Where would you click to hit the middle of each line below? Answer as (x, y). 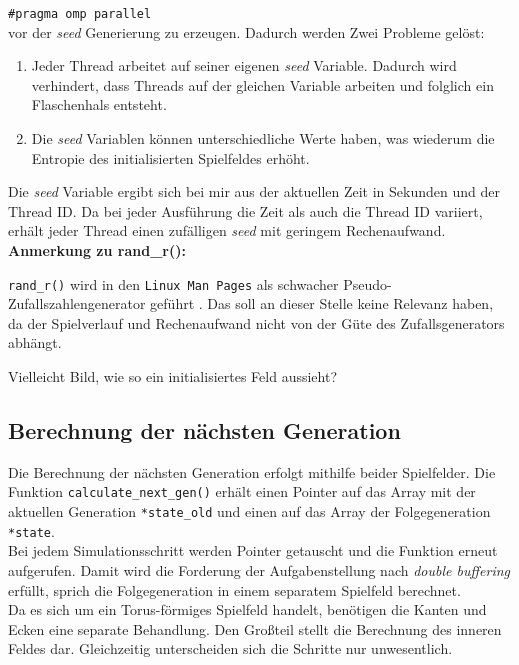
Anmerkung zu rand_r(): (97, 250)
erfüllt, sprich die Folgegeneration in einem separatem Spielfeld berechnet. (234, 589)
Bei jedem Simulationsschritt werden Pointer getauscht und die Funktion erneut (253, 550)
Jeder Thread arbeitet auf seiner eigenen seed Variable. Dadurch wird (244, 65)
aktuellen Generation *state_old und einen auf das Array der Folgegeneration (249, 511)
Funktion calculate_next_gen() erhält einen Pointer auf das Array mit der (242, 491)
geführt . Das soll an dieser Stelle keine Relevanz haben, (322, 303)
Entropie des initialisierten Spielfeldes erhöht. (170, 157)
